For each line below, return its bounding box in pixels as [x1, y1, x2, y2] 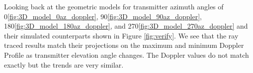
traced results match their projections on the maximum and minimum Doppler [4, 40, 244, 50]
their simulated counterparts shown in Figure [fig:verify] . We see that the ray [4, 30, 239, 40]
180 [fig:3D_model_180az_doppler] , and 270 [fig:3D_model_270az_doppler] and [4, 21, 248, 31]
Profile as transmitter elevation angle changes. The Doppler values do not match [4, 49, 249, 60]
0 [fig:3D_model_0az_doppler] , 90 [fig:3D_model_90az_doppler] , [4, 11, 202, 21]
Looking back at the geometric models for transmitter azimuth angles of [4, 1, 224, 11]
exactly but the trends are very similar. [4, 59, 124, 70]
